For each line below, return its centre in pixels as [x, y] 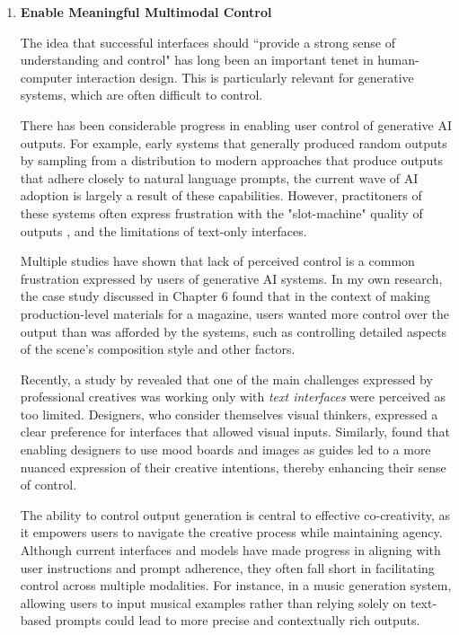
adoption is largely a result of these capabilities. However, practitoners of [221, 195]
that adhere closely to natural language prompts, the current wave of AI [219, 177]
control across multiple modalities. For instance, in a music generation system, [236, 585]
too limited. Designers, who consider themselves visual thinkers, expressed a [229, 414]
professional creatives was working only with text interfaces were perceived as [233, 397]
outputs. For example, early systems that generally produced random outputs [234, 142]
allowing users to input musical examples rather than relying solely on [213, 602]
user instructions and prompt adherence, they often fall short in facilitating [227, 567]
